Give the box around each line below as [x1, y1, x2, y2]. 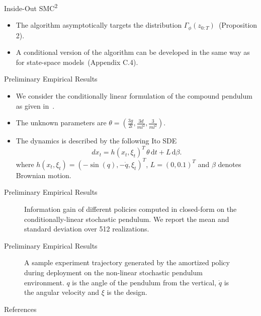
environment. [24, 277, 64, 287]
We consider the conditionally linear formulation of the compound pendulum [16, 91, 252, 101]
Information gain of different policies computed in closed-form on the [24, 204, 237, 214]
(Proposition [218, 20, 257, 30]
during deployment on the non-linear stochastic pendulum [24, 267, 203, 278]
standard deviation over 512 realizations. [24, 223, 149, 234]
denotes [218, 159, 241, 169]
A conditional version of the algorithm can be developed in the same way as [16, 47, 250, 57]
